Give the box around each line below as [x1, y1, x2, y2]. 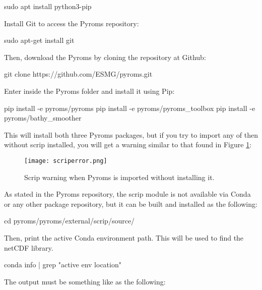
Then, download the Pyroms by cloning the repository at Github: [4, 51, 206, 62]
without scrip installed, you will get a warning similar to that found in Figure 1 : [4, 139, 252, 150]
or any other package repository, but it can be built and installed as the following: [4, 198, 257, 209]
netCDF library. [4, 242, 53, 253]
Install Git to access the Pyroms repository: [4, 18, 139, 28]
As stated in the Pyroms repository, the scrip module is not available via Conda [4, 189, 251, 199]
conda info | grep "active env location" [4, 259, 121, 270]
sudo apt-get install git [4, 35, 75, 45]
